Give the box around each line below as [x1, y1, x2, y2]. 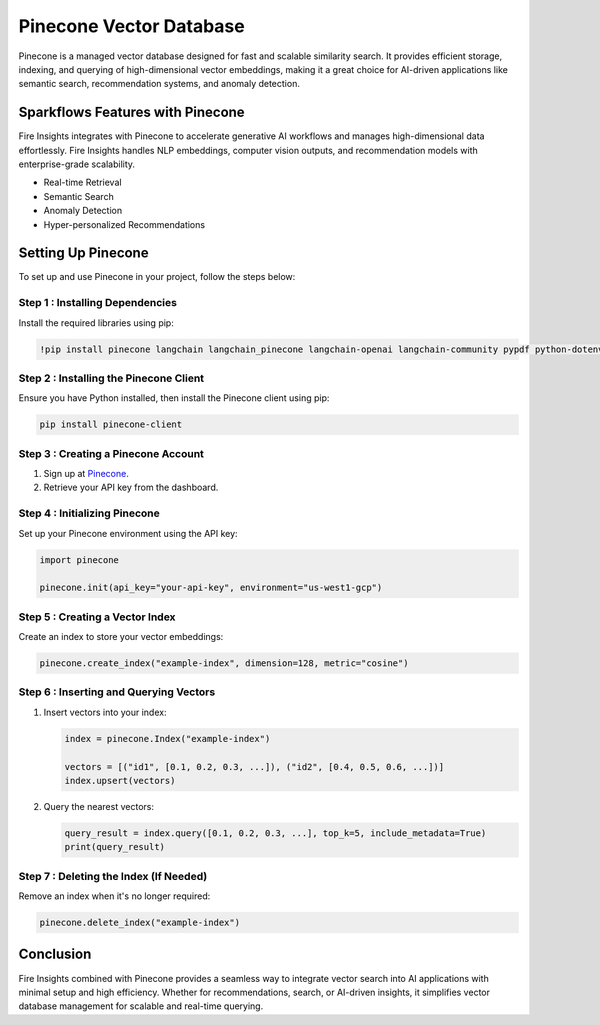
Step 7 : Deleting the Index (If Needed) [18, 869, 208, 883]
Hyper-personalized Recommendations [43, 218, 205, 230]
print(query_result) [64, 841, 165, 853]
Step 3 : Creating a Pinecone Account [18, 446, 205, 460]
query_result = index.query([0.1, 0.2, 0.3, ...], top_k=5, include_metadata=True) [64, 827, 487, 839]
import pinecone [39, 554, 120, 565]
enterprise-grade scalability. [18, 158, 135, 170]
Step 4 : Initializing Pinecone [18, 506, 160, 520]
